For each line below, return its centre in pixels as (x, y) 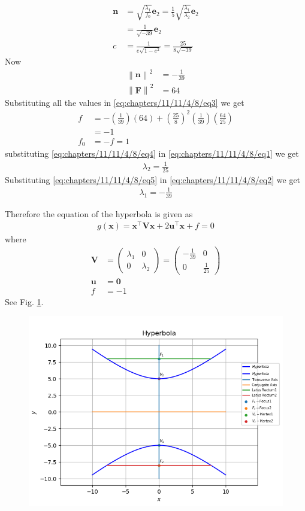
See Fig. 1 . (24, 301)
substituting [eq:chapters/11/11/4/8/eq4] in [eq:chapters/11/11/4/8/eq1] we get (152, 153)
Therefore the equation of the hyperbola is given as (99, 213)
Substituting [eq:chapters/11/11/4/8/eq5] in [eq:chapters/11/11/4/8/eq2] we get (153, 179)
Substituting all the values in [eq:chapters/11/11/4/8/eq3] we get (125, 102)
